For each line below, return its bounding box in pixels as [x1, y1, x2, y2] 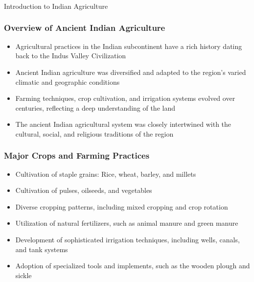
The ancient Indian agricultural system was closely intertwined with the [15, 119, 231, 129]
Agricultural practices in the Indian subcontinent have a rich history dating [15, 41, 242, 51]
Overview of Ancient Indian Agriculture [4, 22, 165, 34]
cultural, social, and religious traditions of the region [15, 128, 174, 139]
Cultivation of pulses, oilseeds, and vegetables [15, 185, 152, 195]
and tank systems [15, 244, 68, 254]
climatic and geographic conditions [15, 76, 120, 87]
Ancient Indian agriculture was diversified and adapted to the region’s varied [15, 67, 246, 77]
